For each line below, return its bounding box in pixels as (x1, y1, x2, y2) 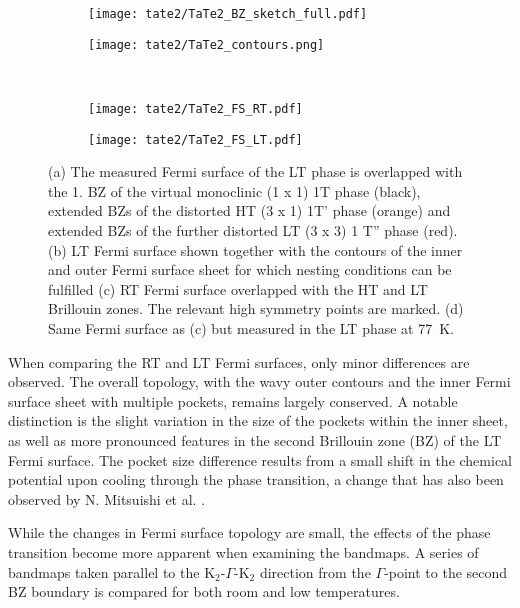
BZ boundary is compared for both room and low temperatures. (8, 581, 400, 602)
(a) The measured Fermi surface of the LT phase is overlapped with (48, 161, 463, 182)
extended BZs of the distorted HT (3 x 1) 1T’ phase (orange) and (48, 200, 451, 221)
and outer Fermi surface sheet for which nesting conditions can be (48, 259, 452, 280)
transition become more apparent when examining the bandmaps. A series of (8, 541, 479, 562)
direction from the (259, 561, 371, 582)
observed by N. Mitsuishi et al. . (8, 488, 206, 509)
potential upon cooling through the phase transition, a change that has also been (8, 469, 504, 490)
